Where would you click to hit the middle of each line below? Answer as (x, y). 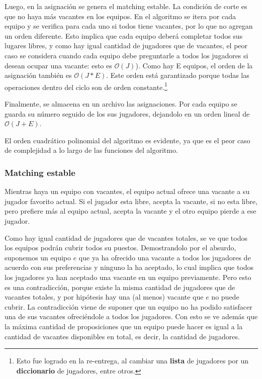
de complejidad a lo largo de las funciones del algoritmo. (91, 150)
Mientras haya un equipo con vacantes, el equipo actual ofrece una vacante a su (127, 191)
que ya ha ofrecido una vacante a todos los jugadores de (165, 257)
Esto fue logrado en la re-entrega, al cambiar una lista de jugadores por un (133, 361)
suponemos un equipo (38, 257)
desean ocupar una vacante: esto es (58, 65)
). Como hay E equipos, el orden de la (194, 65)
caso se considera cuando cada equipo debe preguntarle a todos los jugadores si (126, 55)
